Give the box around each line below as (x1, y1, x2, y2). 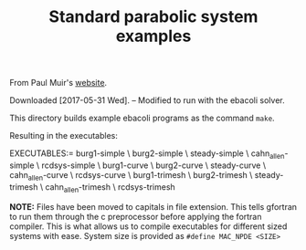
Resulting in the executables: (9, 130, 119, 141)
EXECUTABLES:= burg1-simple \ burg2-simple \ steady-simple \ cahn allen (9, 148, 285, 161)
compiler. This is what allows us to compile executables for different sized (9, 221, 288, 232)
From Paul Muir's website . (9, 78, 108, 89)
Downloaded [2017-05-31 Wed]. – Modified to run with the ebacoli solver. (9, 95, 285, 106)
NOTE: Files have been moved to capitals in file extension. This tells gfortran (9, 201, 298, 212)
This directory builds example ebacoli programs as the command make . (9, 112, 276, 124)
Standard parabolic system (48, 6, 259, 27)
